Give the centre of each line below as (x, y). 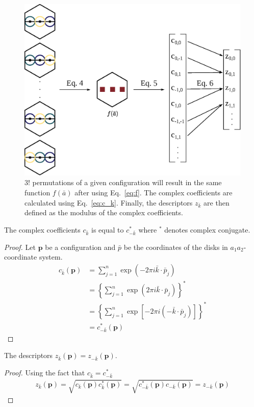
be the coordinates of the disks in (176, 247)
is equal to (108, 229)
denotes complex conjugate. (207, 229)
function (37, 192)
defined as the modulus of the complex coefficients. (104, 212)
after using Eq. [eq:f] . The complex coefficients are (154, 192)
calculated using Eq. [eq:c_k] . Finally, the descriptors (109, 202)
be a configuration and (80, 247)
